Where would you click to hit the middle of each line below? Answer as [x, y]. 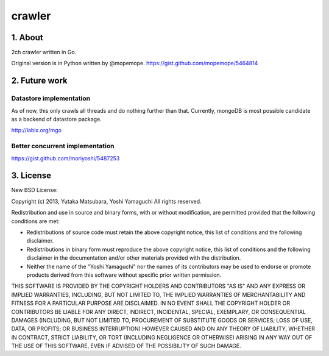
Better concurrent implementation [63, 146]
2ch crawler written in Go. [44, 52]
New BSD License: [34, 190]
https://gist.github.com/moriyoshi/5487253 [65, 158]
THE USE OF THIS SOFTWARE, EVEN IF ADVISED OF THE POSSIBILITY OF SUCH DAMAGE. [126, 346]
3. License [31, 176]
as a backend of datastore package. [56, 119]
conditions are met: [36, 221]
